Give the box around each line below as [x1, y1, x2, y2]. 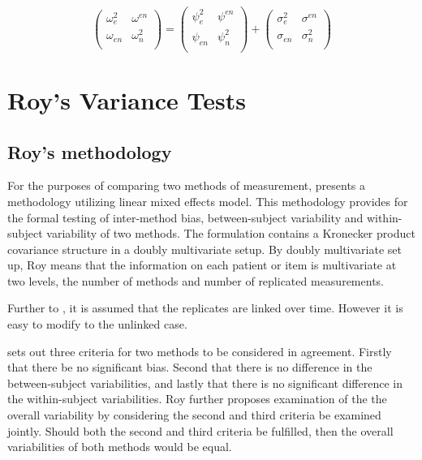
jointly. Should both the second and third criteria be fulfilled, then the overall [7, 422, 394, 439]
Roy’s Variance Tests [7, 83, 246, 116]
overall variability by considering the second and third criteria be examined [7, 406, 381, 423]
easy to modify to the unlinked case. [7, 316, 187, 333]
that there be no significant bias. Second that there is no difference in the [7, 359, 372, 376]
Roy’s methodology [7, 139, 172, 164]
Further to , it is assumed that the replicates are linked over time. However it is [7, 299, 403, 316]
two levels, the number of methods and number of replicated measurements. [7, 272, 384, 289]
